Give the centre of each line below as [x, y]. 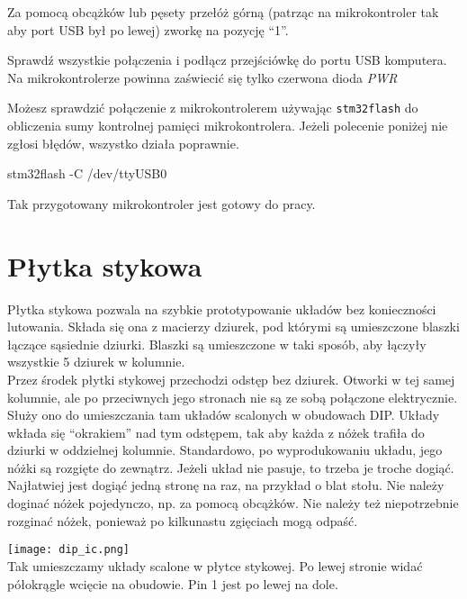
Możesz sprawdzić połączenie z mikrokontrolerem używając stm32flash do [213, 108]
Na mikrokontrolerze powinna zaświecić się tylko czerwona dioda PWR [202, 77]
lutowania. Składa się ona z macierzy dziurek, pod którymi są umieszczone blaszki [233, 327]
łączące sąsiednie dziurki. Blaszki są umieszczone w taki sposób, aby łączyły [217, 344]
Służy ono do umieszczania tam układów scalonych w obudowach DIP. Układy [224, 415]
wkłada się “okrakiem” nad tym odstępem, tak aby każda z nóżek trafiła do [216, 432]
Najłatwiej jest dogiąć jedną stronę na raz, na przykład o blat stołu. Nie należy [226, 485]
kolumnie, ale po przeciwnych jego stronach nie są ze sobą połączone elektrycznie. [233, 397]
